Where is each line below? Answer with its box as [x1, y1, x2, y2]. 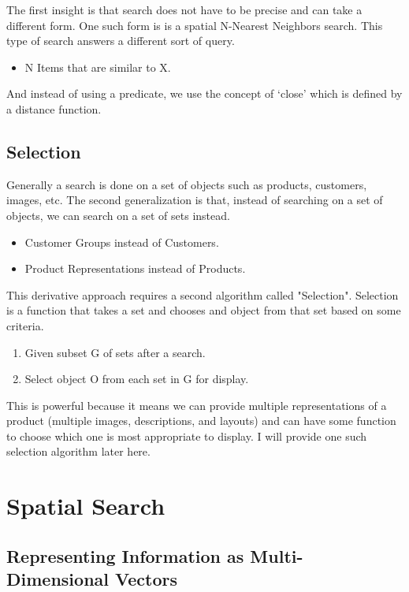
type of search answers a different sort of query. [6, 32, 235, 49]
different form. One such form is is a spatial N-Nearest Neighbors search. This [6, 17, 383, 33]
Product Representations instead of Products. [24, 260, 246, 277]
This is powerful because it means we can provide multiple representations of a [6, 397, 387, 413]
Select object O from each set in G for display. [24, 370, 249, 387]
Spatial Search [6, 490, 165, 522]
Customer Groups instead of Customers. [24, 233, 219, 250]
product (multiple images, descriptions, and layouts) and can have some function [6, 412, 396, 429]
